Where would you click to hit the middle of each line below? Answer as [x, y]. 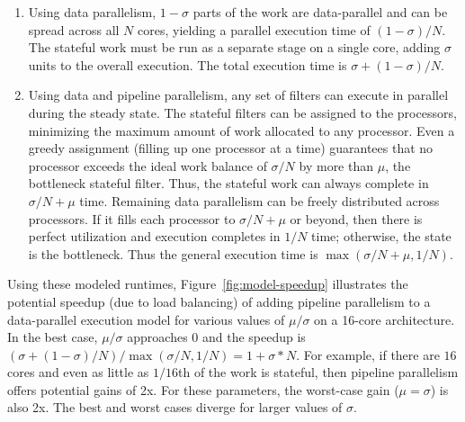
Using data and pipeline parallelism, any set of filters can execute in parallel [238, 95]
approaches [157, 337]
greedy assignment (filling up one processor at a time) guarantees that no [231, 148]
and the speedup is [254, 337]
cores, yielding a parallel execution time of [254, 29]
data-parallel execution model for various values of [146, 319]
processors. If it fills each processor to [132, 218]
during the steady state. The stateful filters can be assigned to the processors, [242, 112]
